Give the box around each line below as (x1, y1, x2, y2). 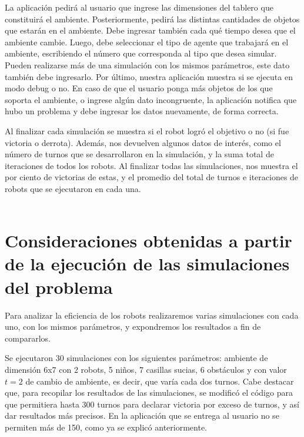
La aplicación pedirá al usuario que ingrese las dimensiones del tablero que (5, 1, 273, 13)
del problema (5, 274, 113, 299)
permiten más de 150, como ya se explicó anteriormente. (5, 421, 207, 433)
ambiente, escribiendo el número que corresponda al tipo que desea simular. (5, 47, 277, 59)
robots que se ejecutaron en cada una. (5, 182, 141, 194)
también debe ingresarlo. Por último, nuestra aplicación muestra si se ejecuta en (5, 70, 293, 82)
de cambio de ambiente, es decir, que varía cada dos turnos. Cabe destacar (25, 375, 294, 387)
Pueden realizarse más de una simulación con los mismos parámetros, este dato (5, 58, 290, 71)
